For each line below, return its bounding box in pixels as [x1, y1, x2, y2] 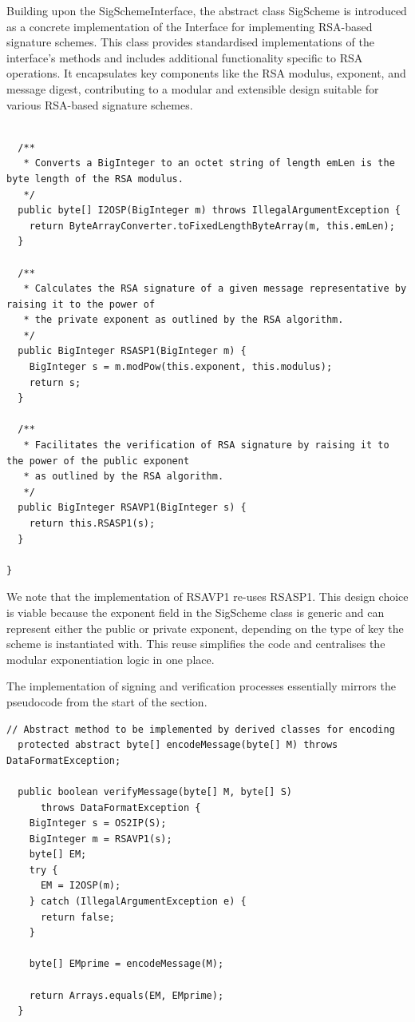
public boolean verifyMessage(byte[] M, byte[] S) [18, 785, 292, 797]
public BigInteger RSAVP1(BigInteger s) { [18, 502, 247, 514]
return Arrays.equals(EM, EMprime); [29, 989, 224, 1001]
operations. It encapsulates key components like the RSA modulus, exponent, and [6, 65, 406, 82]
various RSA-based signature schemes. [6, 96, 193, 113]
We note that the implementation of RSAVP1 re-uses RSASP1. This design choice [6, 588, 409, 605]
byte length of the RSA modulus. [6, 173, 184, 185]
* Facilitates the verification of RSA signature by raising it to [23, 439, 389, 451]
